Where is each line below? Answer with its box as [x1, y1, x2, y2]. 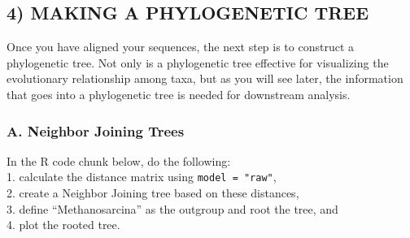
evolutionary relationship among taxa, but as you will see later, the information [7, 70, 403, 87]
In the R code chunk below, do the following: [7, 152, 231, 169]
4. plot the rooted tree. [7, 216, 120, 233]
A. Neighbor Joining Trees [7, 120, 185, 141]
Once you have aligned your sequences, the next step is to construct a [7, 38, 355, 55]
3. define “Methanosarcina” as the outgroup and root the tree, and [7, 200, 338, 217]
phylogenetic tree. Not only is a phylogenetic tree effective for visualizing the [7, 54, 389, 71]
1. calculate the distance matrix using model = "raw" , [7, 168, 277, 185]
